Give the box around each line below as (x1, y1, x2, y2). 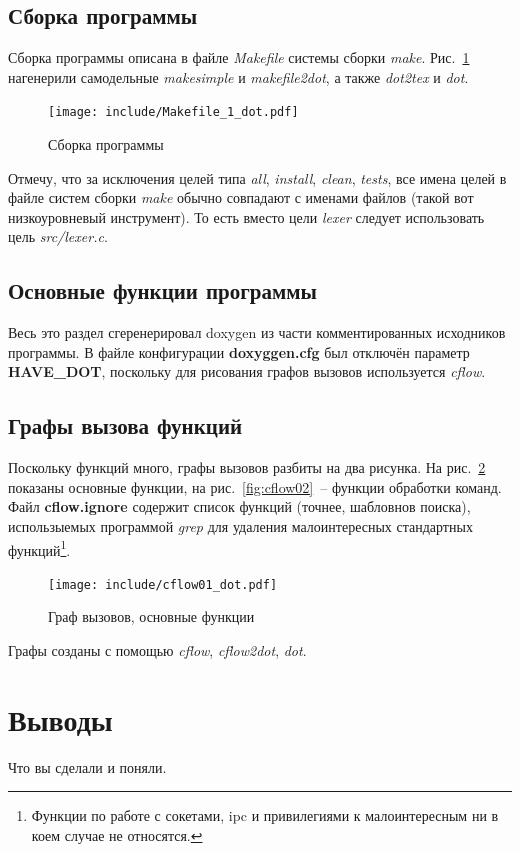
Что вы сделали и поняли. (8, 756, 167, 777)
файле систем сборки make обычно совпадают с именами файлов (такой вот (8, 187, 474, 208)
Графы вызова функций (8, 410, 243, 441)
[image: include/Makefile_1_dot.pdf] (48, 105, 299, 120)
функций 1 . (8, 536, 71, 560)
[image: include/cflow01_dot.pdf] (48, 577, 278, 592)
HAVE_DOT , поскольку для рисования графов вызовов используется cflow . (8, 361, 486, 382)
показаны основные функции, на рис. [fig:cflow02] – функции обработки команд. (8, 476, 502, 497)
